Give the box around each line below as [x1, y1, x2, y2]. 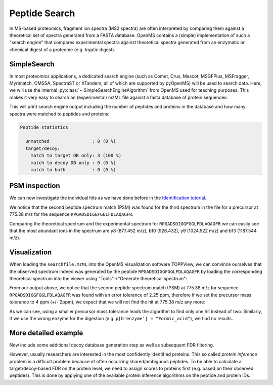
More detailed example [9, 328, 83, 337]
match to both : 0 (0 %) [30, 167, 116, 172]
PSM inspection [9, 181, 60, 190]
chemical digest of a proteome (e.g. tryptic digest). [9, 46, 116, 53]
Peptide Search [9, 8, 75, 19]
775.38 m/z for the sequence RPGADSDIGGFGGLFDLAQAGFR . [9, 211, 133, 217]
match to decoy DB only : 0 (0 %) [30, 160, 116, 166]
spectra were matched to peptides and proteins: [9, 110, 110, 117]
